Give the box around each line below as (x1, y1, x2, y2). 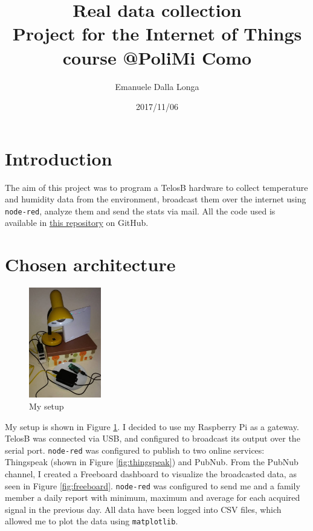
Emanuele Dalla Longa (115, 80, 199, 92)
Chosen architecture (5, 252, 176, 277)
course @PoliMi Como (62, 45, 252, 69)
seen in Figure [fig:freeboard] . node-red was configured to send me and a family (5, 479, 300, 492)
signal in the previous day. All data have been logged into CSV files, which (5, 503, 282, 515)
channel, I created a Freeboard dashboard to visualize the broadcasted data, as (5, 468, 297, 480)
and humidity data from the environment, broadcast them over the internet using (5, 193, 306, 205)
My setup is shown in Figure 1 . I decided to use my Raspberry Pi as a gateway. (5, 420, 299, 433)
